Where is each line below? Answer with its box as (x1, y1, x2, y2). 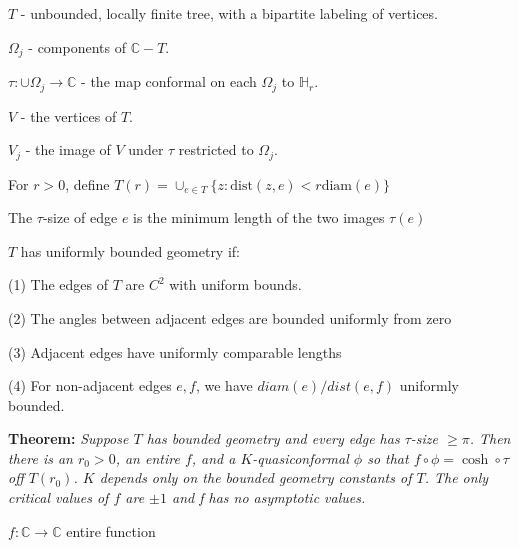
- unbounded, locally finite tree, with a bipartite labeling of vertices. (20, 3, 438, 23)
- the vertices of (20, 105, 117, 126)
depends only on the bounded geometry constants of (99, 467, 412, 488)
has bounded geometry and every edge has (146, 428, 400, 449)
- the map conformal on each (81, 71, 257, 92)
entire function (66, 520, 156, 541)
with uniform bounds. (169, 274, 302, 295)
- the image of (25, 139, 111, 160)
